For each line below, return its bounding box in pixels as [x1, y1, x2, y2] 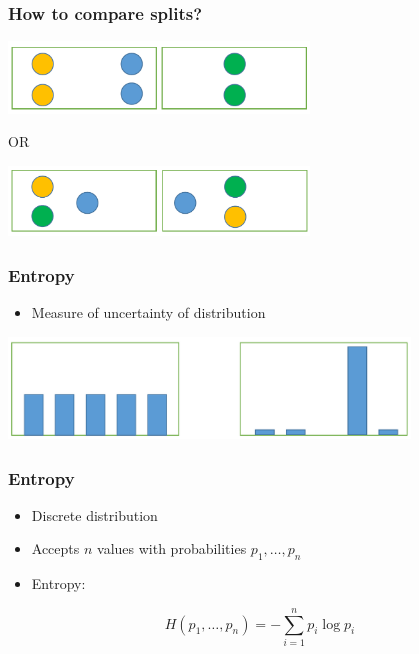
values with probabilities [97, 538, 247, 559]
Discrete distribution [31, 504, 158, 525]
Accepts [31, 538, 80, 559]
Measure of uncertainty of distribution [31, 302, 266, 323]
